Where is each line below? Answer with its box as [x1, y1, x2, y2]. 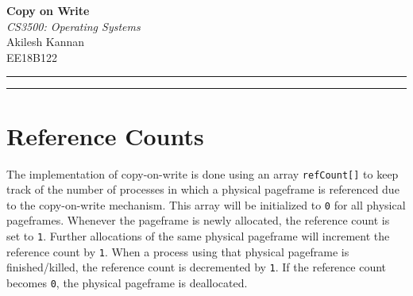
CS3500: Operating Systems [6, 17, 141, 34]
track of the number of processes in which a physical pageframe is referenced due [6, 181, 399, 198]
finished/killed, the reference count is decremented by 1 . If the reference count [6, 259, 387, 275]
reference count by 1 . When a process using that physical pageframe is [6, 243, 349, 259]
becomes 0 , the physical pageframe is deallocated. [6, 274, 248, 290]
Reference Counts [6, 119, 204, 152]
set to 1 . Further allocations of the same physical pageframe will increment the [6, 228, 390, 244]
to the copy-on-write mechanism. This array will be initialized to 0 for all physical [6, 196, 406, 213]
